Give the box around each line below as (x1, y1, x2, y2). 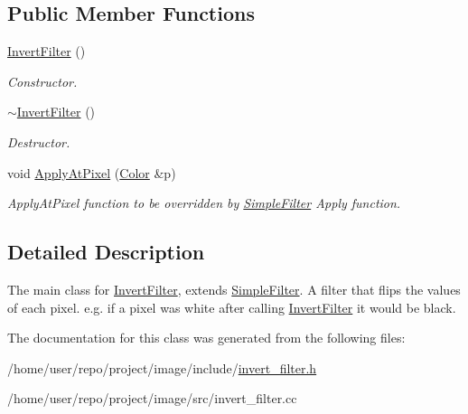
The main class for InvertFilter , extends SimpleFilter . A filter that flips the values (7, 279, 461, 298)
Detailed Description (7, 238, 205, 266)
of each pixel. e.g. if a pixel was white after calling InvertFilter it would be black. (7, 297, 456, 316)
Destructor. (7, 132, 70, 151)
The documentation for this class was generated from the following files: (7, 328, 406, 347)
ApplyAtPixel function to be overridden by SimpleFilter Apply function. (7, 193, 401, 212)
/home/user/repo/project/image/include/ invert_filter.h (7, 358, 317, 377)
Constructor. (7, 71, 78, 90)
